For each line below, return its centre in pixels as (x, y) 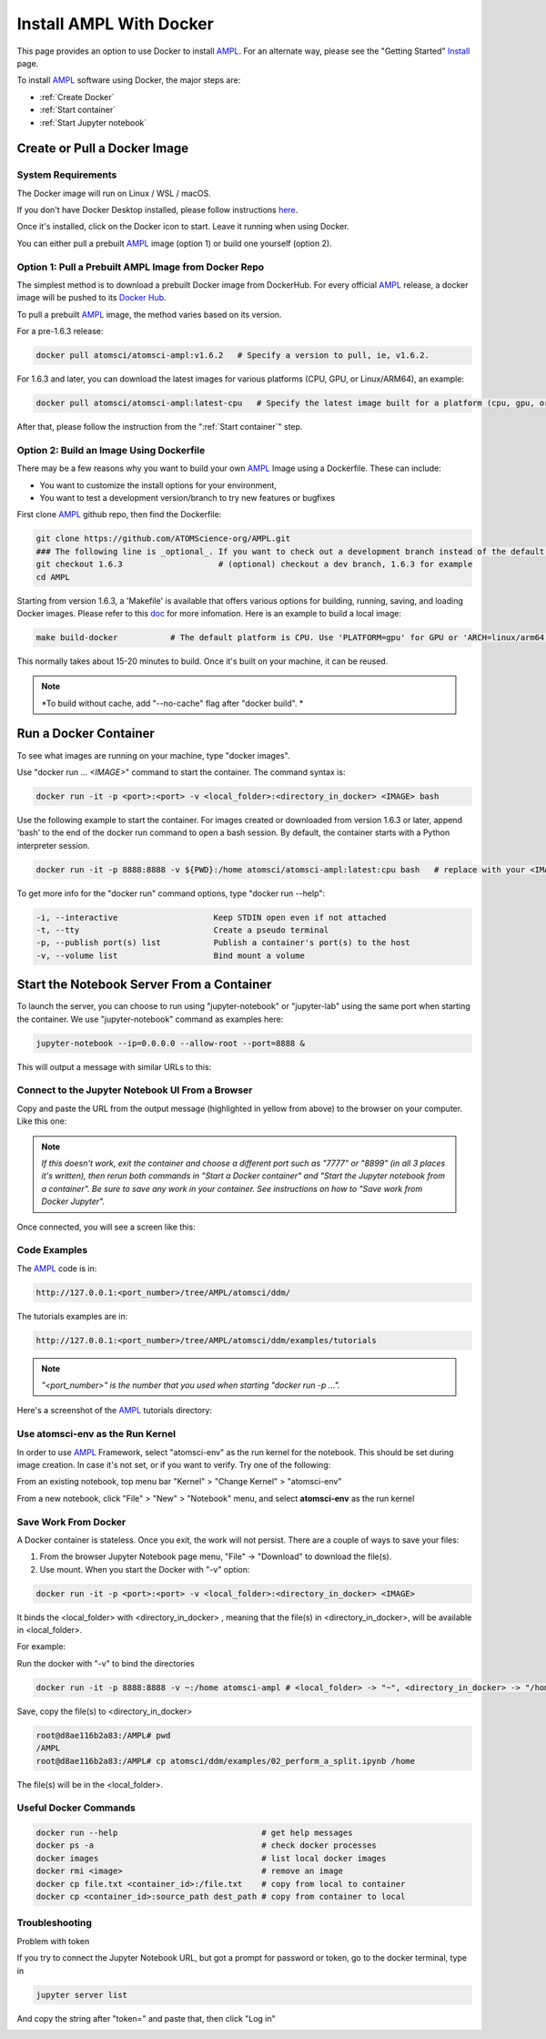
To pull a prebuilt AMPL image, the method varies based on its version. (149, 314)
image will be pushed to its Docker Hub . (92, 298)
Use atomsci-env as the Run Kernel (96, 1434)
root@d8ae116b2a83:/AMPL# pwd (103, 1735)
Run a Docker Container (86, 734)
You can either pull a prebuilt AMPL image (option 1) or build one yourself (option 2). (174, 243)
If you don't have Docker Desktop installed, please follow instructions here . (157, 210)
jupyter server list (81, 1995)
